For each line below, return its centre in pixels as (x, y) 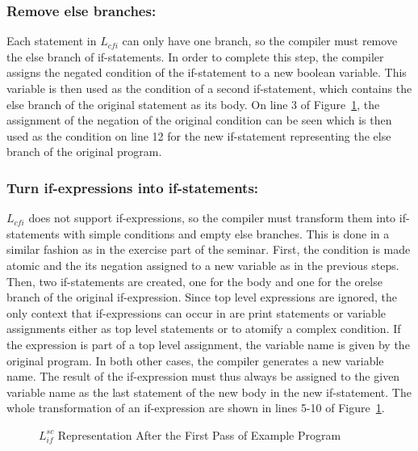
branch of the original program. (84, 152)
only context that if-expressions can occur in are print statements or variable (196, 312)
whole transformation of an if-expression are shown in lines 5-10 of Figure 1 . (196, 408)
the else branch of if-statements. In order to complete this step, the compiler (195, 56)
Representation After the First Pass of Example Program (199, 434)
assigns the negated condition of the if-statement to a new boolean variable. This (207, 72)
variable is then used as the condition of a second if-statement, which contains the (209, 88)
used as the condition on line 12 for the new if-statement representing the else (199, 135)
